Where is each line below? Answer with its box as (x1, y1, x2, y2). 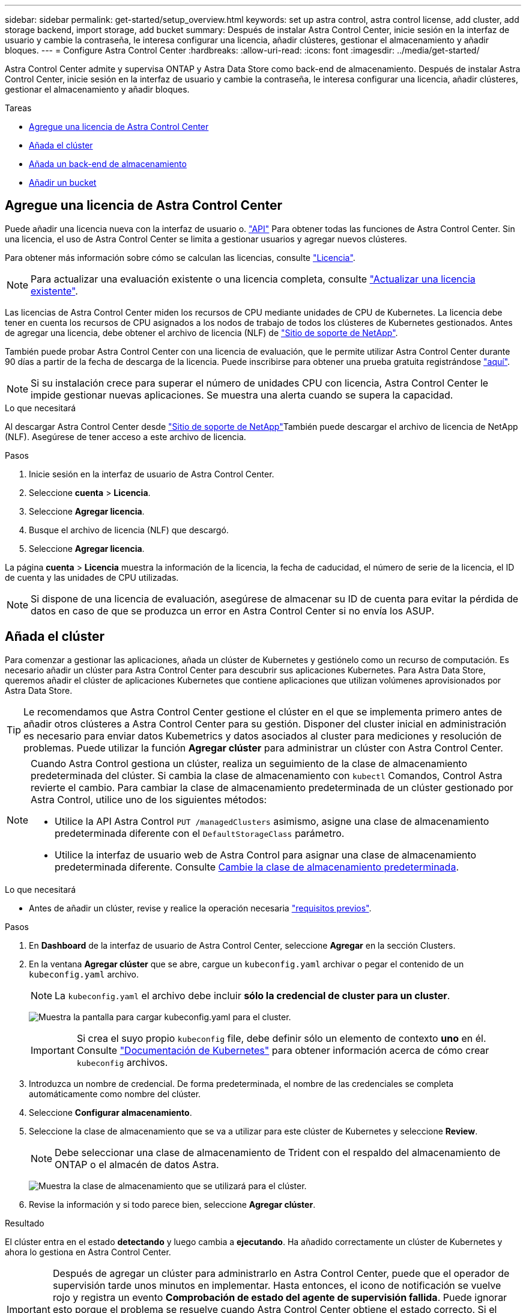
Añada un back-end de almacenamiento (29, 159, 187, 169)
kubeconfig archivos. (76, 1056, 168, 1068)
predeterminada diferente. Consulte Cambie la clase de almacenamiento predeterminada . (55, 860, 459, 873)
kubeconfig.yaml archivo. (29, 969, 139, 979)
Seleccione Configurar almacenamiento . (29, 1107, 192, 1118)
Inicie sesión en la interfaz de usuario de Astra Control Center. (29, 468, 274, 479)
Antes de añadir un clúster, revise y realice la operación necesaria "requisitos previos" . (29, 902, 372, 913)
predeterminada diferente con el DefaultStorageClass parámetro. (55, 827, 345, 839)
